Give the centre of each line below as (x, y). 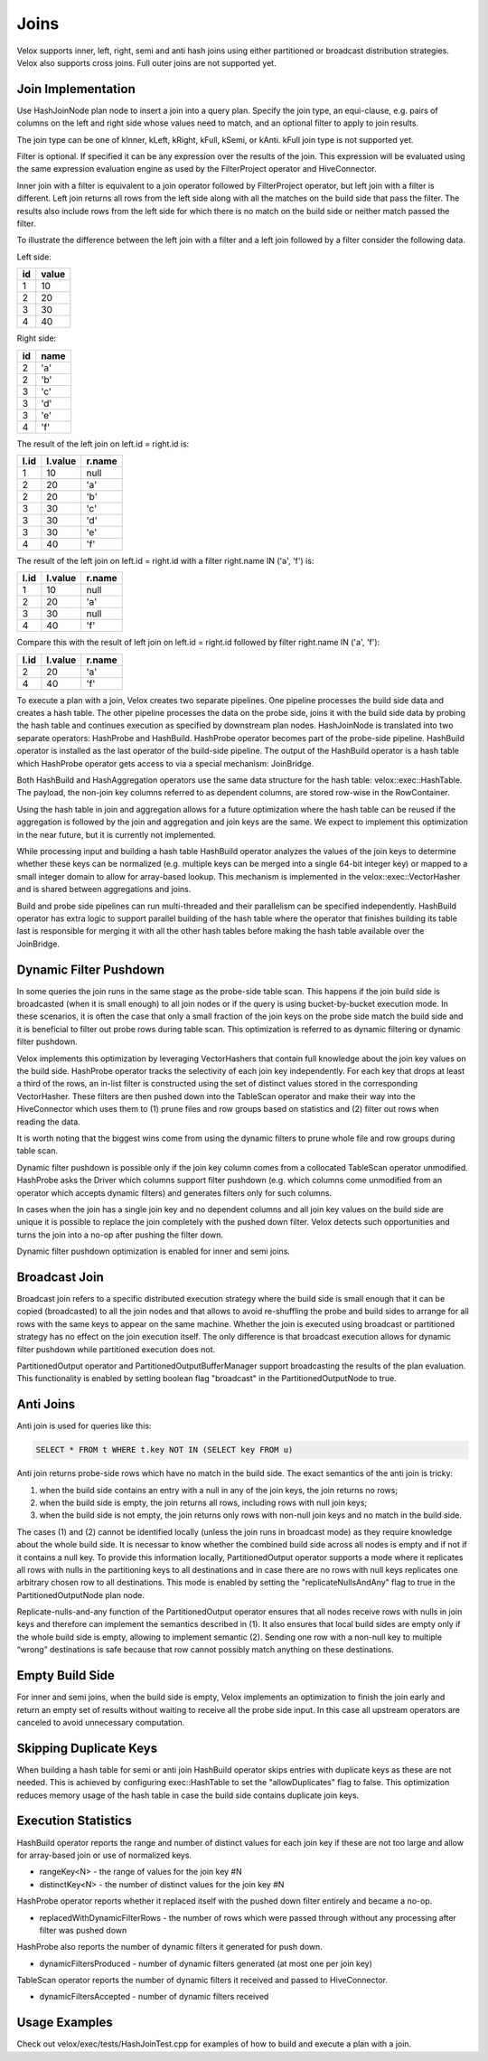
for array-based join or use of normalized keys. (104, 1855)
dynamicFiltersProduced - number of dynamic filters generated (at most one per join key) (206, 1963)
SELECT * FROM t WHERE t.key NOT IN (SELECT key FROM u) (164, 1450)
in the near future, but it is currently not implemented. (116, 834)
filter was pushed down (83, 1930)
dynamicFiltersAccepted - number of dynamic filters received (154, 1997)
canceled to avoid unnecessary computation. (101, 1722)
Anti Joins (46, 1404)
